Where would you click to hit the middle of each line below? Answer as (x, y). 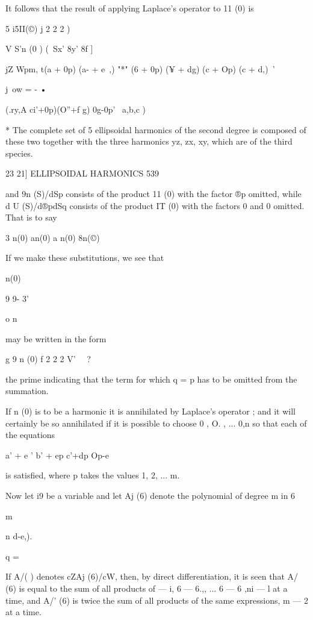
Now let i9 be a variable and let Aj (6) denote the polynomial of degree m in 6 (150, 496)
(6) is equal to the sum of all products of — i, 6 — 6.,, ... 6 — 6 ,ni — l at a (147, 588)
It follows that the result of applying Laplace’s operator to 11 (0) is (130, 8)
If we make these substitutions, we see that (85, 258)
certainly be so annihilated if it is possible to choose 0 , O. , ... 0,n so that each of (156, 423)
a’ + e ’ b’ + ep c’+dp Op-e (57, 455)
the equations (30, 435)
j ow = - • (26, 89)
